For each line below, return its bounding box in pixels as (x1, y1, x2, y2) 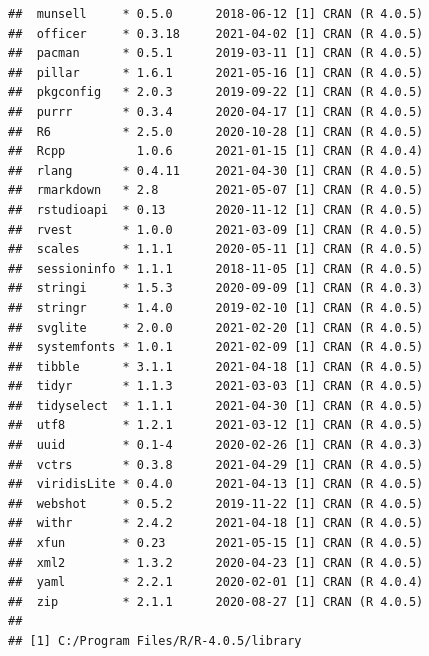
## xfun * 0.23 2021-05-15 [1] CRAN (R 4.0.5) (8, 536, 424, 551)
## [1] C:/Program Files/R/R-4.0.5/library (8, 634, 302, 648)
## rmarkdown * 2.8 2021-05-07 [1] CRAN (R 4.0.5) (8, 183, 424, 198)
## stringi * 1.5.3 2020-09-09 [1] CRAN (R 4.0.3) (8, 281, 424, 296)
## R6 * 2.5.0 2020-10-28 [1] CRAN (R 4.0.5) (8, 124, 424, 139)
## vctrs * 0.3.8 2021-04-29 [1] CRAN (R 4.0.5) (8, 457, 424, 472)
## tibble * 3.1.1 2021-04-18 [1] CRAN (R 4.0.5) (8, 359, 424, 374)
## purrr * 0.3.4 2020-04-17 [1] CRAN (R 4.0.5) (8, 104, 424, 119)
